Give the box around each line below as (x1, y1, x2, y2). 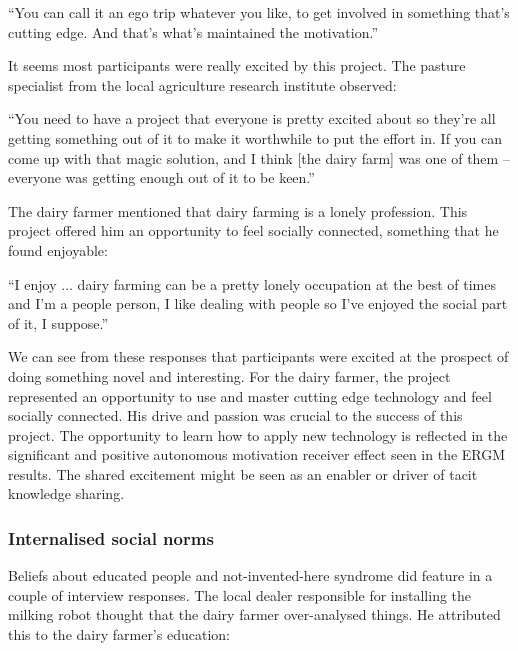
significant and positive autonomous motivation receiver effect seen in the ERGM (8, 444, 506, 465)
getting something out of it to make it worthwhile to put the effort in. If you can (8, 127, 503, 148)
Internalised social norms (8, 525, 214, 550)
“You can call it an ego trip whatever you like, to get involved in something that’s (8, 2, 510, 22)
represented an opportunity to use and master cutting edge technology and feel (8, 385, 492, 406)
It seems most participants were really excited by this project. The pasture (8, 55, 466, 76)
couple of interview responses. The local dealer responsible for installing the (8, 584, 472, 605)
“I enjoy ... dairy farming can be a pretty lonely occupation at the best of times (8, 273, 496, 294)
